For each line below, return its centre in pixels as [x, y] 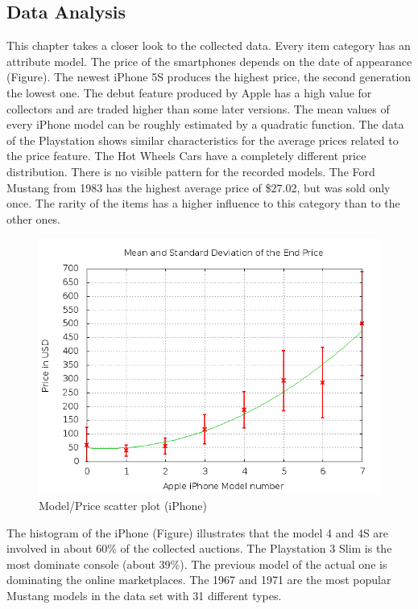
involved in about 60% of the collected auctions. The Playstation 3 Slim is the [199, 548]
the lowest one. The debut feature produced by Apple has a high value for [189, 92]
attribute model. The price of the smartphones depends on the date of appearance [209, 61]
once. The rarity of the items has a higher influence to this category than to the [203, 203]
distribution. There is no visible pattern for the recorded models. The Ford [191, 171]
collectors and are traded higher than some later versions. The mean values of [198, 108]
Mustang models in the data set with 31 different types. [144, 595]
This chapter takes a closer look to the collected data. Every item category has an [209, 45]
